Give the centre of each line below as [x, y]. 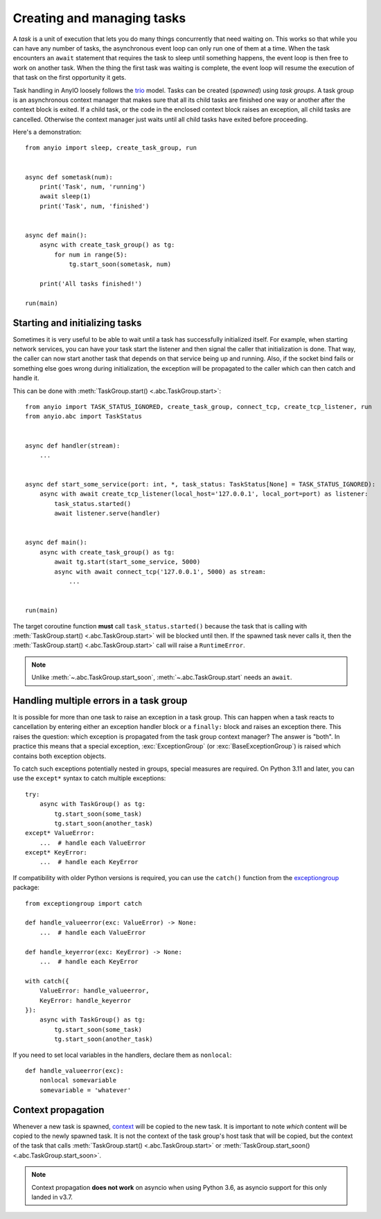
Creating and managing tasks [99, 18]
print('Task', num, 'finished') [94, 206]
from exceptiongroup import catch [83, 903]
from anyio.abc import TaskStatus [83, 416]
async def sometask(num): [69, 177]
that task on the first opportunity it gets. [70, 78]
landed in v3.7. [52, 1197]
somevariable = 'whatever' [85, 1090]
